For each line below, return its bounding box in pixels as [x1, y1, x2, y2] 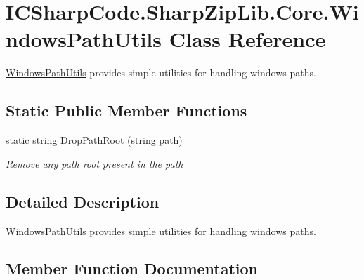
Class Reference [169, 25, 326, 53]
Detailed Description [6, 190, 160, 212]
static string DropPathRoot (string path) [6, 133, 183, 147]
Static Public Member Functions [6, 100, 247, 121]
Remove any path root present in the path [6, 156, 183, 171]
